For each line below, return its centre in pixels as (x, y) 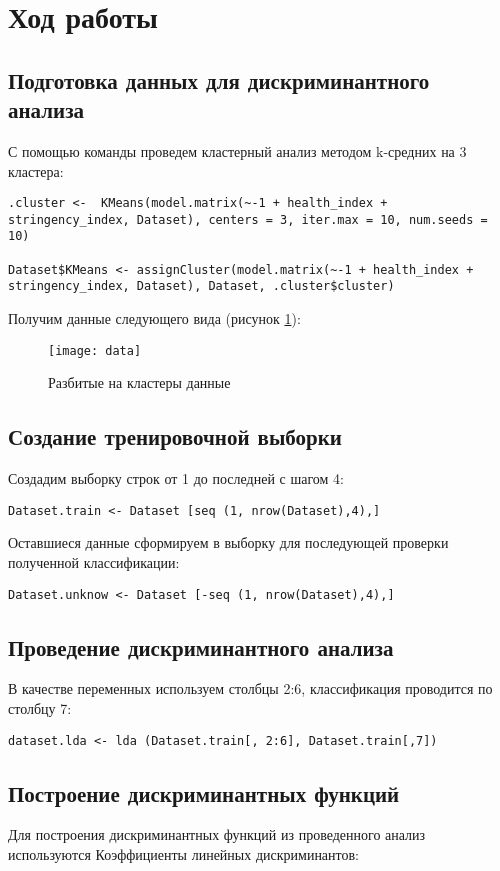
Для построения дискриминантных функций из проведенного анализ (217, 834)
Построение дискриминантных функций (204, 792)
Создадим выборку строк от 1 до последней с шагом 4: (176, 478)
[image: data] (95, 350)
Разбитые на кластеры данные (139, 382)
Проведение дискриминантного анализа (201, 646)
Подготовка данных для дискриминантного (219, 79)
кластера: (36, 170)
